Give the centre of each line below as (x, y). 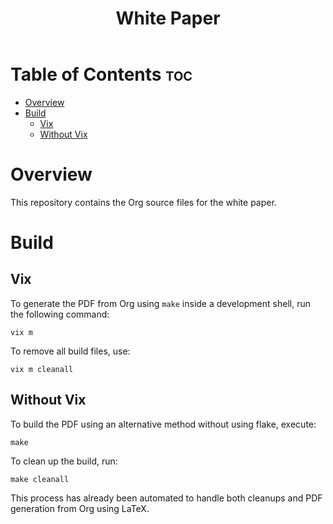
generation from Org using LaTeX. (80, 508)
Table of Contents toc (101, 74)
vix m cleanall (42, 369)
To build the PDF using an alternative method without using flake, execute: (163, 424)
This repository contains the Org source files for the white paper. (143, 202)
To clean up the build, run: (64, 461)
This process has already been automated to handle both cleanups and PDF (166, 498)
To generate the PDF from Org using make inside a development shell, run (160, 303)
